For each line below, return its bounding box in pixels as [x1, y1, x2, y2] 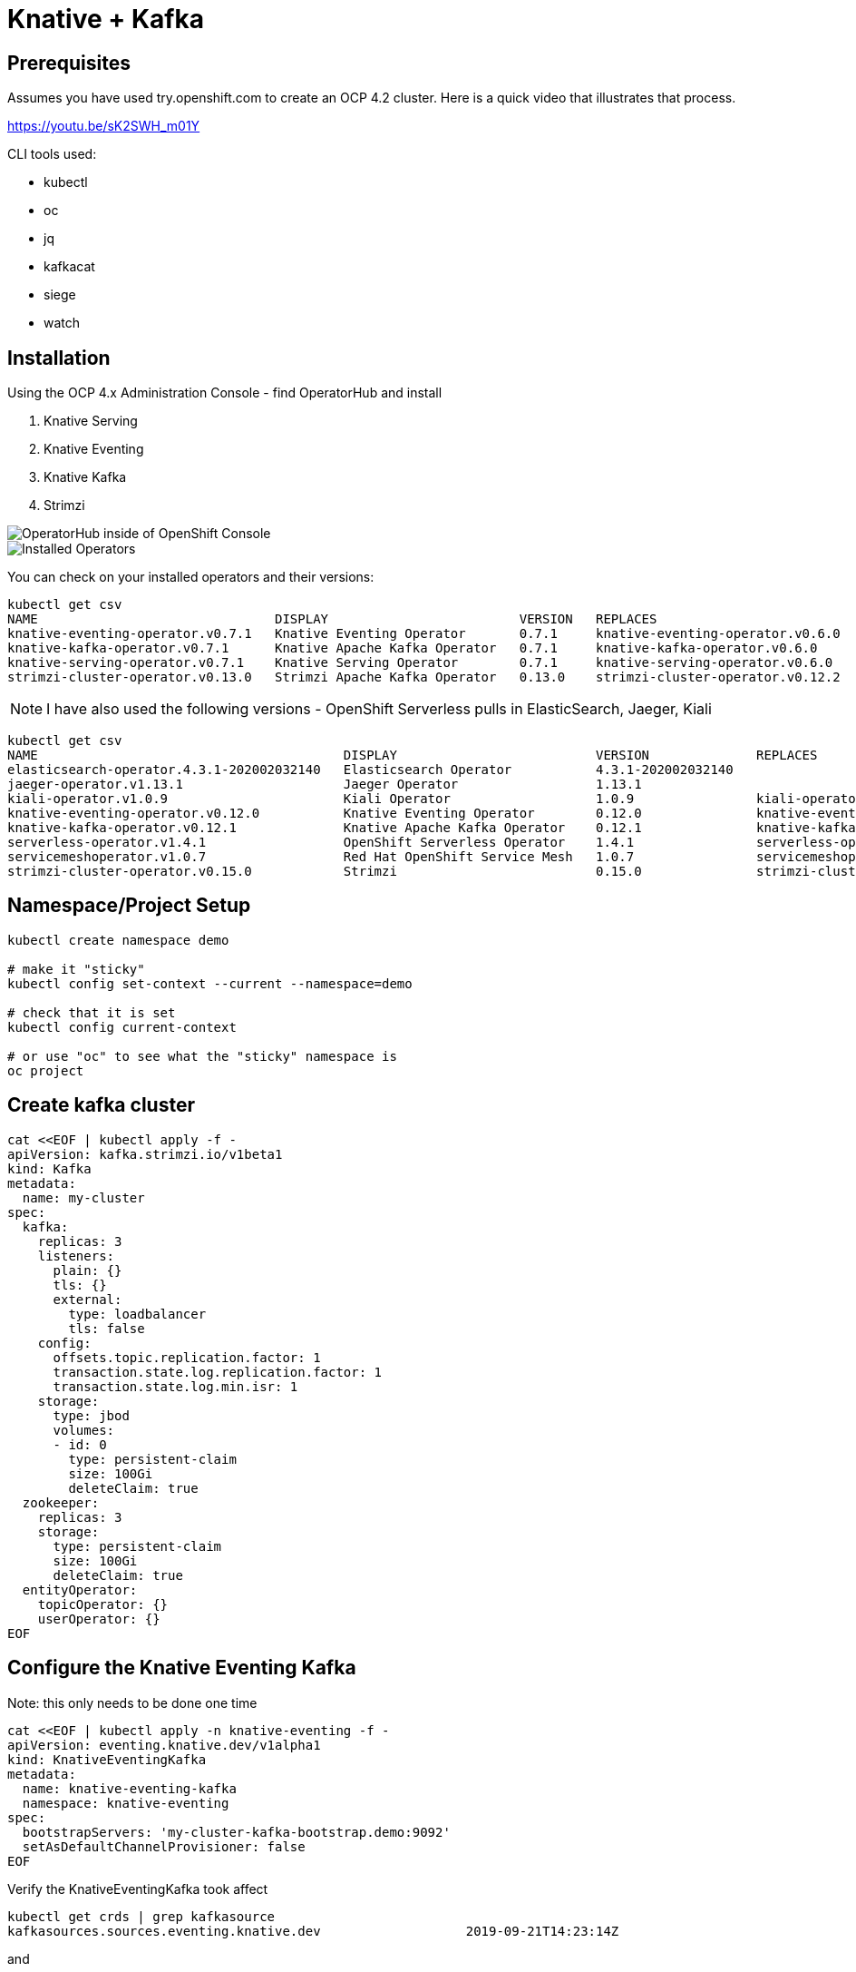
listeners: [37, 1248, 115, 1263]
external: [53, 1291, 122, 1307]
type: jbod [53, 1408, 130, 1423]
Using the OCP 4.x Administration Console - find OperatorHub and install [7, 385, 443, 401]
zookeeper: [22, 1495, 100, 1510]
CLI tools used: [7, 146, 97, 162]
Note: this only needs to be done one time [7, 1694, 258, 1711]
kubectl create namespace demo [7, 932, 229, 947]
